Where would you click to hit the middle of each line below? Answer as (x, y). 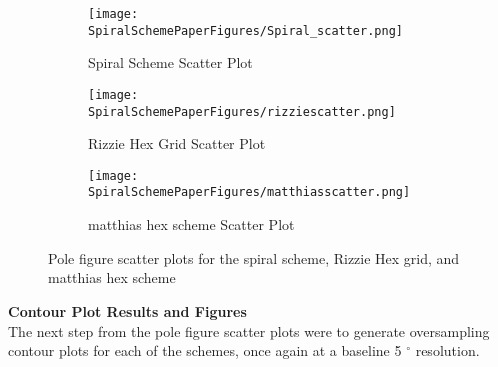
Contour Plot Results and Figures (127, 310)
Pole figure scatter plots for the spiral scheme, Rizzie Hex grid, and (254, 257)
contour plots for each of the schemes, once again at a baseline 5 (205, 350)
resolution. (447, 350)
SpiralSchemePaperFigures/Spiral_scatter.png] (245, 30)
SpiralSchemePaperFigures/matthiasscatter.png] (249, 192)
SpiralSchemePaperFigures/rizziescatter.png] (242, 111)
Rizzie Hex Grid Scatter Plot (177, 143)
